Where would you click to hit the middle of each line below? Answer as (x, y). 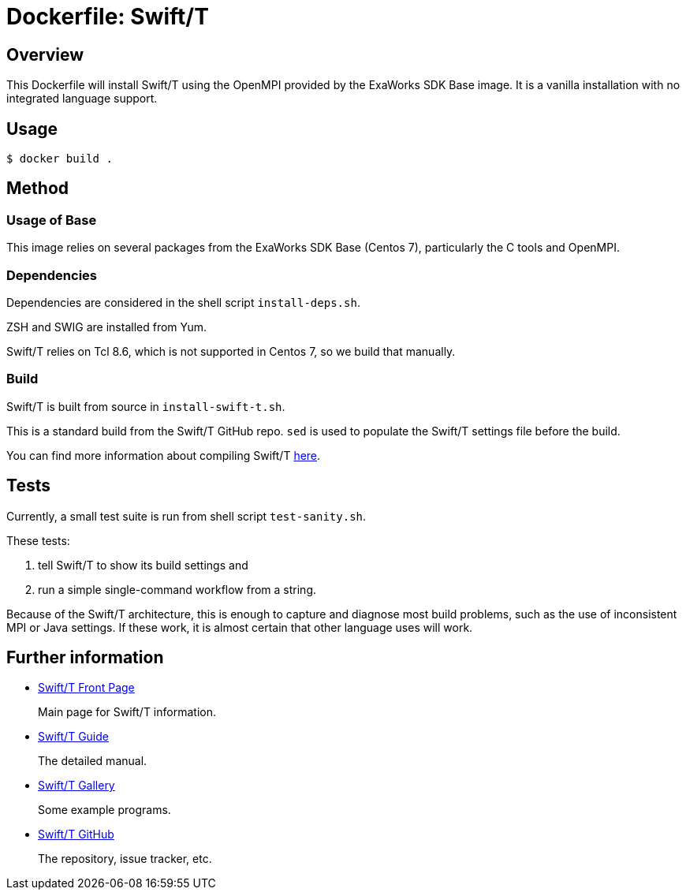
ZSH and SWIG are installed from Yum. (107, 327)
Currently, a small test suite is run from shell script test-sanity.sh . (186, 516)
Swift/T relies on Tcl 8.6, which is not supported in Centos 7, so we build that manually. (231, 351)
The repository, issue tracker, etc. (125, 859)
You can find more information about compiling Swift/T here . (164, 455)
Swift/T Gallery (76, 786)
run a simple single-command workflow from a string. (177, 589)
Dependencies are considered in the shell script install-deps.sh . (183, 302)
